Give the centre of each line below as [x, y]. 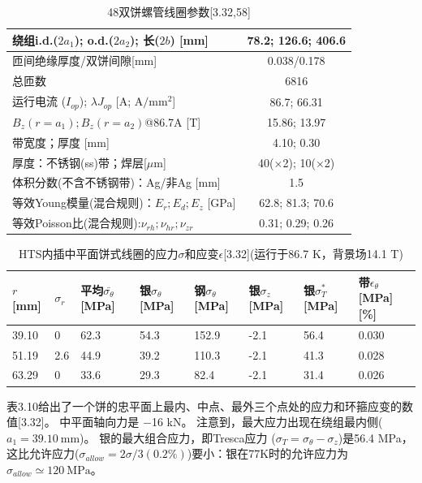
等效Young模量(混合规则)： [84, 203]
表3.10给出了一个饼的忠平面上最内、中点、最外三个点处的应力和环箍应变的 [204, 405]
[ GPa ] [222, 203]
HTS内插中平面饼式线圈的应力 [99, 254]
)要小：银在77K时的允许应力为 [268, 453]
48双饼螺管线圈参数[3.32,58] [179, 11]
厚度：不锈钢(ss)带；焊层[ [80, 162]
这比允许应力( [43, 453]
